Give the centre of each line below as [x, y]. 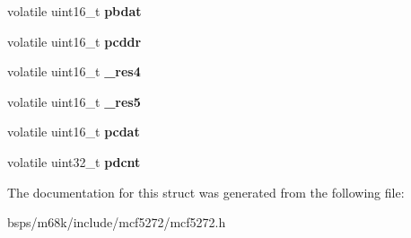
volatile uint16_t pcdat [74, 132]
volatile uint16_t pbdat [74, 11]
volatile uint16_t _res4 [74, 71]
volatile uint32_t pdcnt [74, 161]
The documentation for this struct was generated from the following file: [206, 192]
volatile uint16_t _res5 [74, 101]
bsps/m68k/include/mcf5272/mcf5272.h [117, 222]
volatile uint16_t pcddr [74, 41]
